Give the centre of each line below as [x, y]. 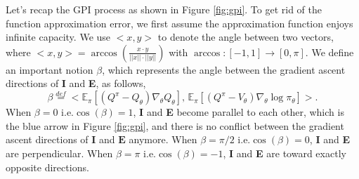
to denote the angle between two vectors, [246, 37]
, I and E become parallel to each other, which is [239, 112]
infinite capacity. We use [58, 37]
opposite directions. [47, 167]
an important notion [50, 69]
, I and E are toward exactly [285, 153]
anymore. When [163, 139]
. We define [329, 52]
